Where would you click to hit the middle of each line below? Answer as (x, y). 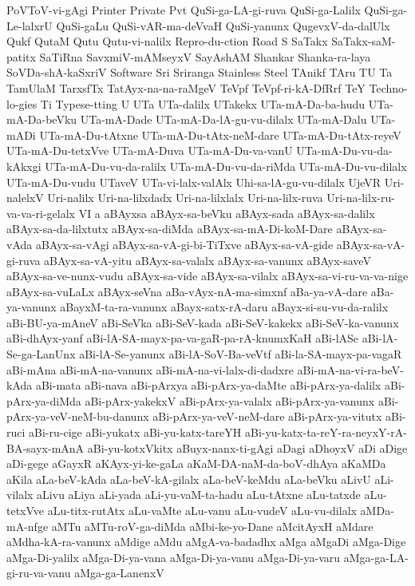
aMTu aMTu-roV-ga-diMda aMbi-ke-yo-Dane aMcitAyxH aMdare (212, 526)
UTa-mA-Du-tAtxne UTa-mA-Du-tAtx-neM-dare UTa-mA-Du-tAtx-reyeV (220, 135)
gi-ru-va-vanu (39, 573)
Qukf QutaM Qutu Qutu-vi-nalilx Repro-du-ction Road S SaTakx (167, 41)
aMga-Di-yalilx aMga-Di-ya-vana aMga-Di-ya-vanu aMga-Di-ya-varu (174, 557)
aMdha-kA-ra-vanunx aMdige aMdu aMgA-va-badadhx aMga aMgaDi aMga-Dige (206, 542)
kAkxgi (24, 166)
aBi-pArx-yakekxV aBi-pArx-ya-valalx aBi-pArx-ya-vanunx (230, 400)
